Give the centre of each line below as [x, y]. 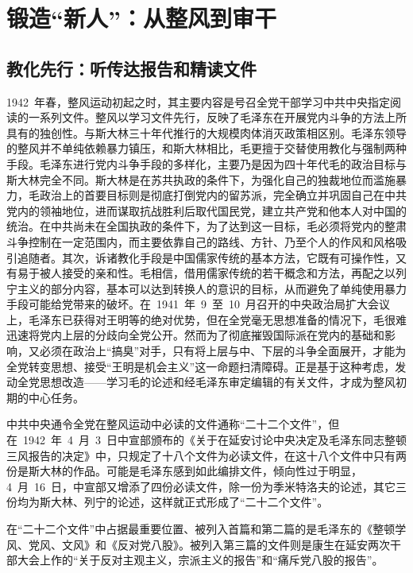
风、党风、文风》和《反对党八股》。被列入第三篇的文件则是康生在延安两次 [198, 544]
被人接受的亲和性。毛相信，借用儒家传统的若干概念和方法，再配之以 [217, 273]
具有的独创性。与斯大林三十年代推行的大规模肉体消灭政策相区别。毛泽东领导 [206, 132]
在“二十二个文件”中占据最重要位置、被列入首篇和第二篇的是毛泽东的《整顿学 [206, 529]
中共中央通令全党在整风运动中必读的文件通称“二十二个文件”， [168, 424]
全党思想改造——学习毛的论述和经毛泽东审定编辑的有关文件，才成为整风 [206, 382]
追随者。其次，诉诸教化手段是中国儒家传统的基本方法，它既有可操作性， [206, 257]
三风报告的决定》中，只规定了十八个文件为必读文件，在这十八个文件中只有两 [206, 455]
